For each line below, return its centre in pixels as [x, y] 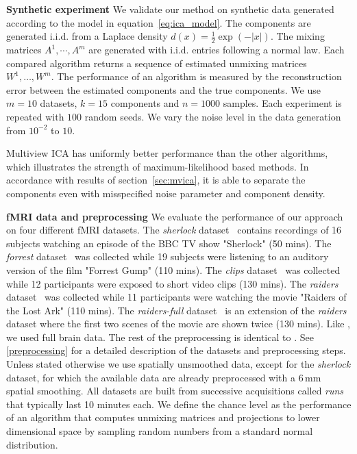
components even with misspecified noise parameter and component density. [166, 193]
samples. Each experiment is [282, 103]
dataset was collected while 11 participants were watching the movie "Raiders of [176, 297]
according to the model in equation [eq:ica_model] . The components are [159, 22]
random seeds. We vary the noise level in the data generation [213, 116]
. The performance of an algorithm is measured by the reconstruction [196, 76]
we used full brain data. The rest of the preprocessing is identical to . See [160, 337]
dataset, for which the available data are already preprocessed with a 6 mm [164, 377]
